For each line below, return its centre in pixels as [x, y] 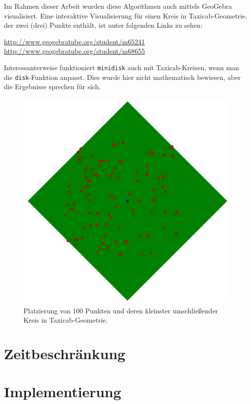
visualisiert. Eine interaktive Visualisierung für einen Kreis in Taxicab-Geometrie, [126, 15]
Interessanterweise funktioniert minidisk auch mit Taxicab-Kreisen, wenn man [122, 67]
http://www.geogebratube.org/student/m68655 [75, 51]
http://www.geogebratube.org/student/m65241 [75, 41]
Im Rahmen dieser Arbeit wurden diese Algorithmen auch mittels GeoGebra [118, 6]
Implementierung [63, 392]
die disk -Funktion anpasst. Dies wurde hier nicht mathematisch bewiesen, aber [122, 77]
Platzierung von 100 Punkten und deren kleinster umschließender [121, 310]
